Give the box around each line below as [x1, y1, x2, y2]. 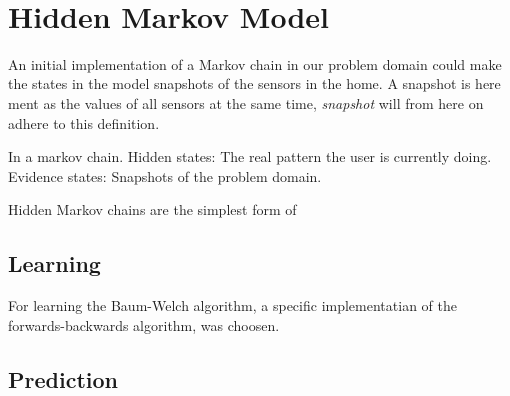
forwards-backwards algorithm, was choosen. [8, 314, 280, 335]
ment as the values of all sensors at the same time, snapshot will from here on [8, 92, 484, 113]
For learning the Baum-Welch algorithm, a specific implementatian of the [8, 295, 457, 316]
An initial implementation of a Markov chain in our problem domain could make [8, 53, 502, 74]
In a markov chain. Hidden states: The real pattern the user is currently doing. [8, 146, 492, 167]
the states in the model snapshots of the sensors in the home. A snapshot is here [8, 73, 501, 94]
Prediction [8, 363, 118, 394]
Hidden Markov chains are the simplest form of [8, 199, 297, 220]
